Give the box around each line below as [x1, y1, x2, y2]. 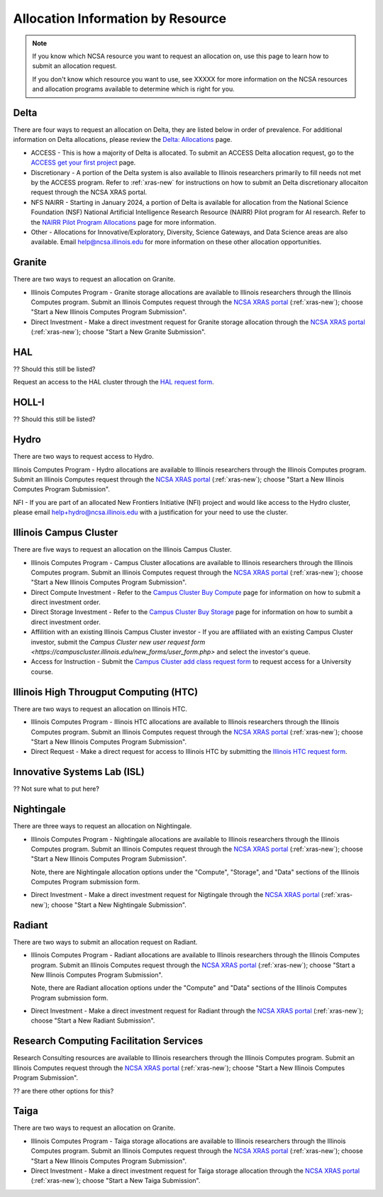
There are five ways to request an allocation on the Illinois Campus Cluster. [13, 545, 232, 554]
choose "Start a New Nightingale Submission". [50, 901, 187, 909]
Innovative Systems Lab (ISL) [13, 766, 145, 778]
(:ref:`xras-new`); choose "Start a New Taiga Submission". [30, 1176, 201, 1185]
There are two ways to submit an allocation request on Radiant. [13, 937, 198, 946]
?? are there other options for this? [13, 1086, 114, 1095]
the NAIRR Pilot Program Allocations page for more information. [30, 218, 216, 226]
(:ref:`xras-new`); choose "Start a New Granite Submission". [30, 328, 206, 336]
